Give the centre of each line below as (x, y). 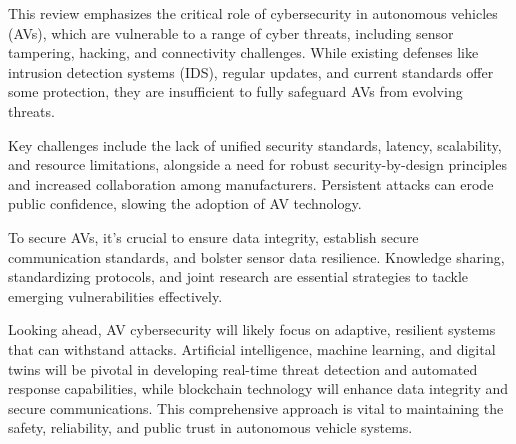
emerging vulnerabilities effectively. (115, 295)
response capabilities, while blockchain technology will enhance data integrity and (258, 388)
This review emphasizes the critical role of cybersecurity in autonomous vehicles (253, 13)
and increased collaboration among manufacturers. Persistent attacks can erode (251, 183)
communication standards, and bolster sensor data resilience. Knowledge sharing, (256, 256)
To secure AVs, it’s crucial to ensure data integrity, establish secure (213, 236)
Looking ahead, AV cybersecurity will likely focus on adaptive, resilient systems (252, 329)
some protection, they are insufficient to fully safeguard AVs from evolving (235, 91)
